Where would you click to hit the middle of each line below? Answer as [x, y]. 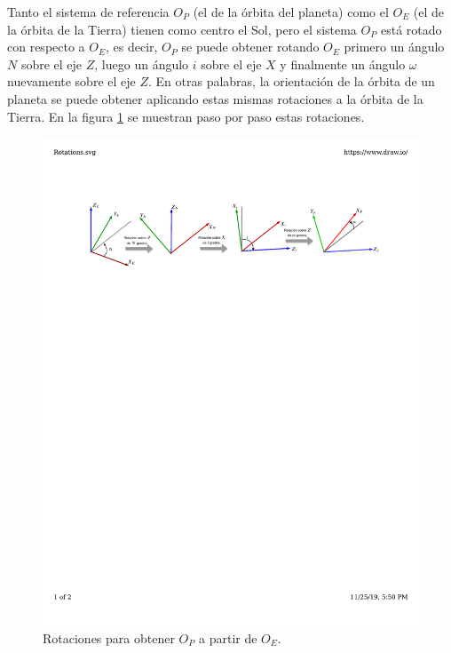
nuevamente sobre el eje [71, 81]
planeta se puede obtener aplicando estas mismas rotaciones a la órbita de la [215, 98]
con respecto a [46, 47]
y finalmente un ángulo [343, 64]
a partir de [228, 637]
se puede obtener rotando [250, 47]
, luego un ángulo [142, 64]
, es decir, [131, 47]
